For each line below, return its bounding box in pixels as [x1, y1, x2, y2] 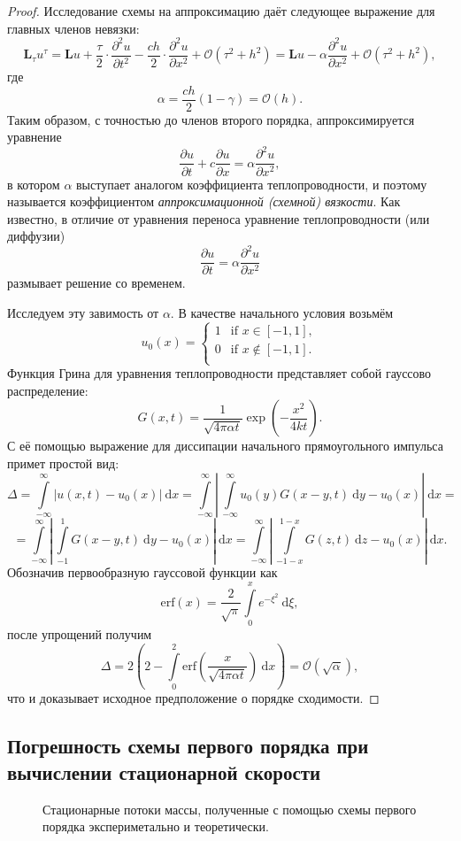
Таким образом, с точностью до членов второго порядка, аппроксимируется [7, 110, 415, 128]
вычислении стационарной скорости [7, 758, 321, 785]
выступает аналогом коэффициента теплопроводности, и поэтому [76, 174, 427, 193]
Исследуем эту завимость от [7, 304, 159, 322]
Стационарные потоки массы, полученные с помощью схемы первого [42, 799, 417, 818]
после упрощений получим [7, 625, 152, 644]
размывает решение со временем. [7, 274, 186, 292]
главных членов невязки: [7, 19, 140, 37]
